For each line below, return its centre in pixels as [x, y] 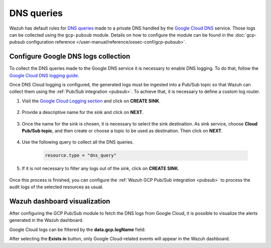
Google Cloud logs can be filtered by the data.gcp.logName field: [77, 229]
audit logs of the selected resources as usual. [56, 187]
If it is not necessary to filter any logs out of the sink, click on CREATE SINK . [101, 169]
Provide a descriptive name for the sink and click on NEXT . [83, 112]
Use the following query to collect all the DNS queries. [78, 142]
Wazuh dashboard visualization [60, 201]
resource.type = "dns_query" [81, 155]
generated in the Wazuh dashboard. [46, 220]
